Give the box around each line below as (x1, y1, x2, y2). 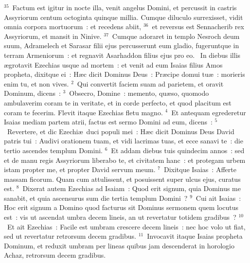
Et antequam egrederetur (171, 107, 246, 117)
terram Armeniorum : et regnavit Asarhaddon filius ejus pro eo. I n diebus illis (4, 50, 241, 60)
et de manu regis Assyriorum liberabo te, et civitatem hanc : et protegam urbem (4, 155, 246, 165)
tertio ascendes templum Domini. (4, 145, 103, 155)
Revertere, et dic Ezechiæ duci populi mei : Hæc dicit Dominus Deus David (7, 126, 234, 136)
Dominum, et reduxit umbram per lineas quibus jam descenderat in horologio (4, 240, 234, 250)
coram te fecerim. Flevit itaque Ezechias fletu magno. (4, 107, 163, 117)
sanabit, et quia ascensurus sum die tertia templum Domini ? (4, 193, 188, 203)
